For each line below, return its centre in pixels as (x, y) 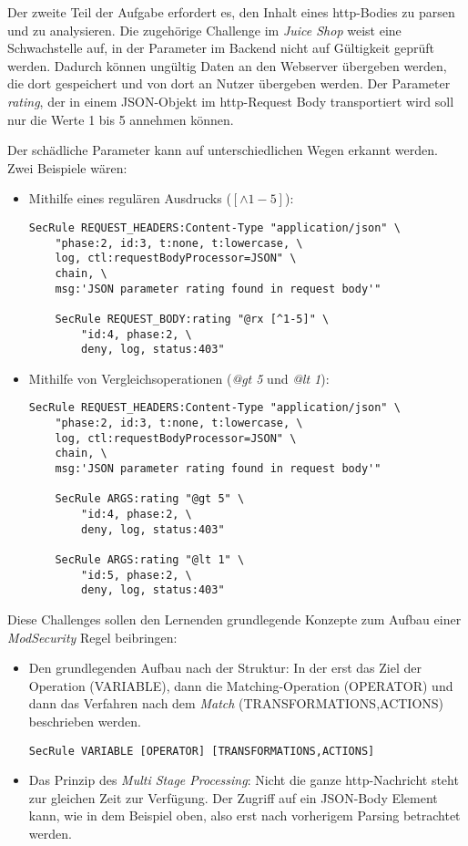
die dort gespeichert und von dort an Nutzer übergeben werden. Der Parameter (229, 83)
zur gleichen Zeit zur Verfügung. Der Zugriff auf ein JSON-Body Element (233, 797)
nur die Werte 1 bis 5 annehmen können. (121, 119)
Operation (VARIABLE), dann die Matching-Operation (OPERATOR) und (241, 685)
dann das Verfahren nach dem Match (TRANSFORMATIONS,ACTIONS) (236, 703)
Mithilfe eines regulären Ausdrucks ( (130, 198)
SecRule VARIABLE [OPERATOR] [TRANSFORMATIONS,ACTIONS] (202, 751)
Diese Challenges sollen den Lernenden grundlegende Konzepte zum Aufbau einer (234, 619)
